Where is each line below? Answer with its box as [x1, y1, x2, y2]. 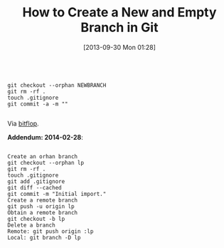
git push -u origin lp [7, 202, 75, 210]
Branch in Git [80, 19, 159, 36]
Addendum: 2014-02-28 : [7, 133, 83, 141]
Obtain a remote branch [7, 209, 78, 216]
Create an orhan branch [7, 153, 78, 160]
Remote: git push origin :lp [7, 227, 94, 235]
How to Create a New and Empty [22, 4, 217, 21]
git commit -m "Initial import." [7, 190, 107, 197]
